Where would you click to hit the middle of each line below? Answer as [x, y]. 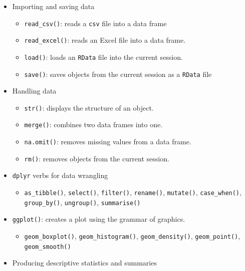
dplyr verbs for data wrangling [60, 175]
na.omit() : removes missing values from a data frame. [108, 142]
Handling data [34, 91]
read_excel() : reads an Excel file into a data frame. [105, 40]
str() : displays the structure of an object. [89, 107]
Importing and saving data [53, 6]
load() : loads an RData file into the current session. [103, 57]
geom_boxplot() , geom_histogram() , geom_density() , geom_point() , [132, 236]
